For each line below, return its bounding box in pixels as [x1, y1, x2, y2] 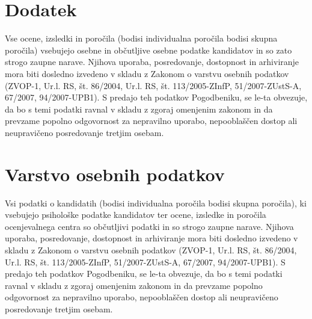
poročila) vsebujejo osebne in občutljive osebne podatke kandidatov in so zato [5, 43, 292, 56]
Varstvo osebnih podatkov [5, 161, 225, 186]
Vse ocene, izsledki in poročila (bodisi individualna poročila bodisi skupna [5, 32, 278, 45]
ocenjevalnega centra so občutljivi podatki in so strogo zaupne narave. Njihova [5, 220, 294, 232]
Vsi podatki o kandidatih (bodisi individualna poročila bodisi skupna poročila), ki [5, 196, 307, 209]
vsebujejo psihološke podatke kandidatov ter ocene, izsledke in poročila [5, 208, 266, 221]
